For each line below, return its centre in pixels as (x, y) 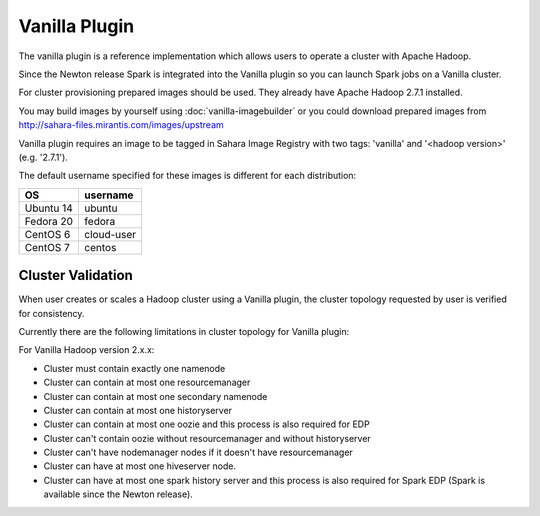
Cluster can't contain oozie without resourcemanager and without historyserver (207, 438)
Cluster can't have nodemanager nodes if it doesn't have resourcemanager (198, 452)
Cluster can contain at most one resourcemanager (147, 382)
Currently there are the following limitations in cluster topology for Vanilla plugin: (184, 331)
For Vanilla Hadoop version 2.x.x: (86, 350)
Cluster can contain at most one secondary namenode (155, 396)
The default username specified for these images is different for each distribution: (187, 176)
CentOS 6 (47, 234)
